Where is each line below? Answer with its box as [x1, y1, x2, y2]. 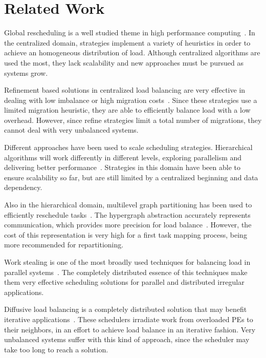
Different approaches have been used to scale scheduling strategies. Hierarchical [4, 142, 253, 153]
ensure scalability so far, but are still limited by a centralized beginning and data [4, 172, 258, 182]
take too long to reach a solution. [4, 344, 108, 354]
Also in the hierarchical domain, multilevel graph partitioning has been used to [4, 199, 252, 210]
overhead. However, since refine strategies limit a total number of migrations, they [4, 114, 262, 125]
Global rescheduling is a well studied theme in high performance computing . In [4, 27, 255, 38]
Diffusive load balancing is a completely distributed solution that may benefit [4, 304, 247, 314]
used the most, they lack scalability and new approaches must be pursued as [4, 57, 244, 68]
